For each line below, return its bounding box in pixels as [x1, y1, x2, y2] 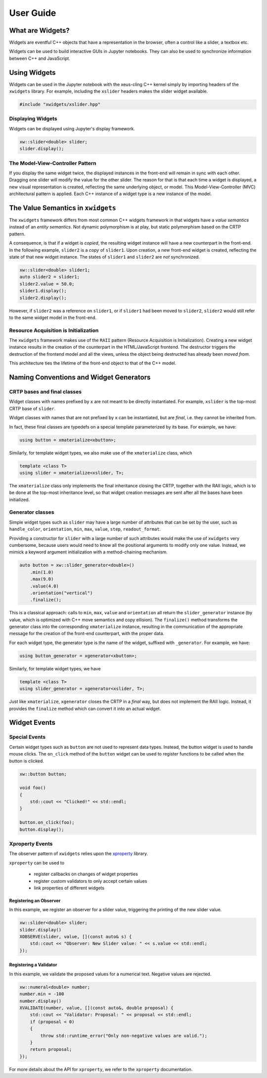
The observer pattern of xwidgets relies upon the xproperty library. [9, 851, 148, 857]
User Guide [9, 7, 56, 18]
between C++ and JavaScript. [9, 55, 70, 61]
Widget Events [9, 718, 56, 727]
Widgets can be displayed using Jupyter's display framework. [9, 125, 135, 131]
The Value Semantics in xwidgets [9, 204, 116, 212]
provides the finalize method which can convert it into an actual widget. [9, 705, 161, 711]
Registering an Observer [9, 897, 61, 904]
